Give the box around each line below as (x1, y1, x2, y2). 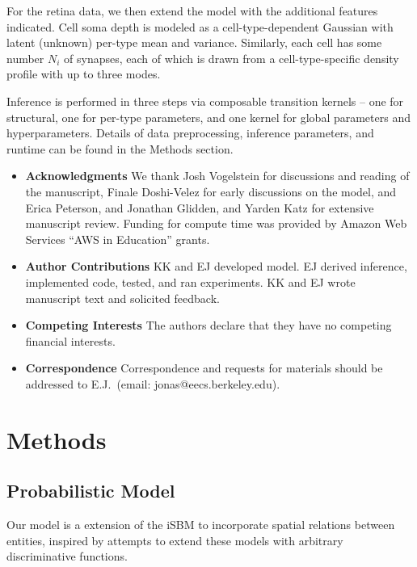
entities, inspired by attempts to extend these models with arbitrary (6, 531, 343, 548)
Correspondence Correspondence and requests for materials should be (25, 359, 383, 376)
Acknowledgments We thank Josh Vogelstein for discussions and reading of (25, 167, 410, 184)
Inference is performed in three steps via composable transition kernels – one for (6, 92, 404, 109)
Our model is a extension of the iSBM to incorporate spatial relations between (6, 516, 395, 533)
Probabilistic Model (6, 478, 175, 503)
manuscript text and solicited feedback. (25, 289, 220, 306)
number (6, 49, 44, 66)
